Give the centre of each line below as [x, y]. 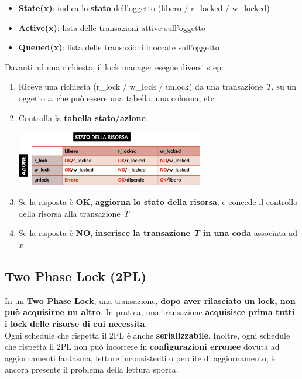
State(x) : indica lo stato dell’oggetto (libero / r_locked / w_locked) [144, 8]
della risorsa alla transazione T [74, 213]
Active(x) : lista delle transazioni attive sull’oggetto [112, 27]
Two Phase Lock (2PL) [76, 276]
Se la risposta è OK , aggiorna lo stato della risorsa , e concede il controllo [158, 202]
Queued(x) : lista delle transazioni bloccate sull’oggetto [119, 47]
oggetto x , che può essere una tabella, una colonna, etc [116, 98]
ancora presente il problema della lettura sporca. [92, 369]
